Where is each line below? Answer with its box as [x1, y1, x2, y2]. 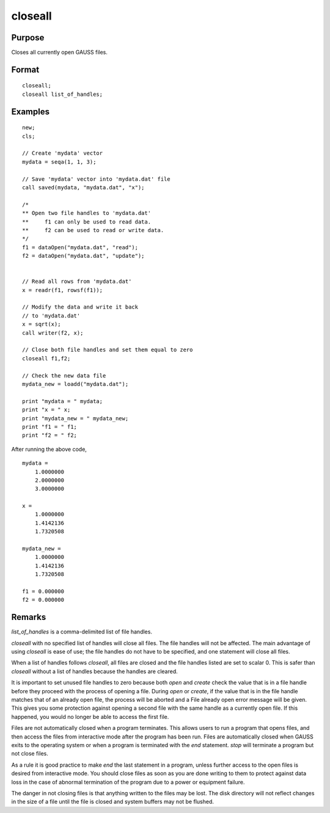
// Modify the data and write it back [22, 304, 139, 311]
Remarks [11, 612, 46, 622]
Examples [11, 106, 50, 117]
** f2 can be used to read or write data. [22, 227, 164, 233]
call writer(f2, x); [22, 329, 84, 336]
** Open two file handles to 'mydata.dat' [22, 210, 152, 217]
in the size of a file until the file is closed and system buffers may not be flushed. [11, 798, 214, 806]
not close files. [11, 750, 49, 757]
